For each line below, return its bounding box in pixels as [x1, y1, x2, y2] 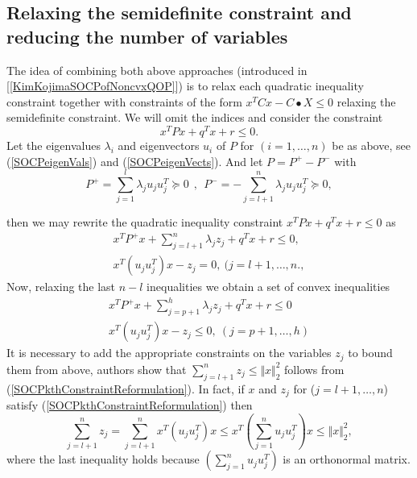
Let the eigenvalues [6, 137, 101, 154]
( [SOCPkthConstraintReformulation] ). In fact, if [6, 380, 245, 397]
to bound [348, 344, 393, 361]
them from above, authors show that [6, 360, 187, 377]
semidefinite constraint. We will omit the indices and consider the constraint [6, 109, 383, 126]
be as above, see [332, 137, 411, 154]
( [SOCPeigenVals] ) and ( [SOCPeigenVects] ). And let [6, 152, 263, 169]
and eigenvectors [118, 137, 200, 154]
